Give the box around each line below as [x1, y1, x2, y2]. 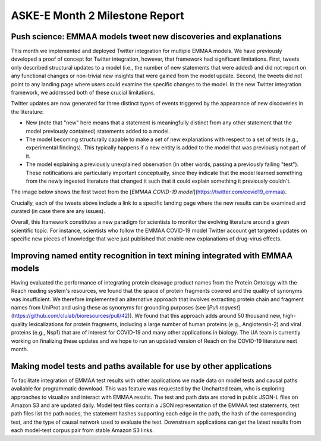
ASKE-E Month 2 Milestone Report [11, 9, 184, 22]
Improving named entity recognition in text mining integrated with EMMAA [11, 251, 293, 261]
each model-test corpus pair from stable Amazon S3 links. [11, 427, 154, 434]
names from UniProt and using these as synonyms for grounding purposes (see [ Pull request [11, 304, 239, 311]
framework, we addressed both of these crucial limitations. [11, 89, 156, 96]
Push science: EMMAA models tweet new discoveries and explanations [11, 32, 282, 42]
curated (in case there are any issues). [11, 208, 105, 215]
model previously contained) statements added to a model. [26, 127, 171, 135]
